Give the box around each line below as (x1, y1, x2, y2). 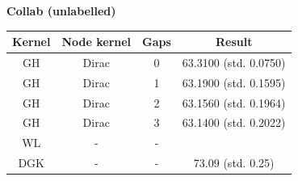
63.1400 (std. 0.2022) (182, 114, 286, 131)
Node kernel (61, 33, 132, 50)
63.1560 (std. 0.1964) (182, 94, 286, 111)
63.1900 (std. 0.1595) (182, 74, 286, 90)
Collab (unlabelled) (6, 2, 116, 19)
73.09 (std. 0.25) (193, 154, 275, 171)
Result (215, 33, 253, 50)
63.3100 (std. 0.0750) (182, 53, 286, 70)
